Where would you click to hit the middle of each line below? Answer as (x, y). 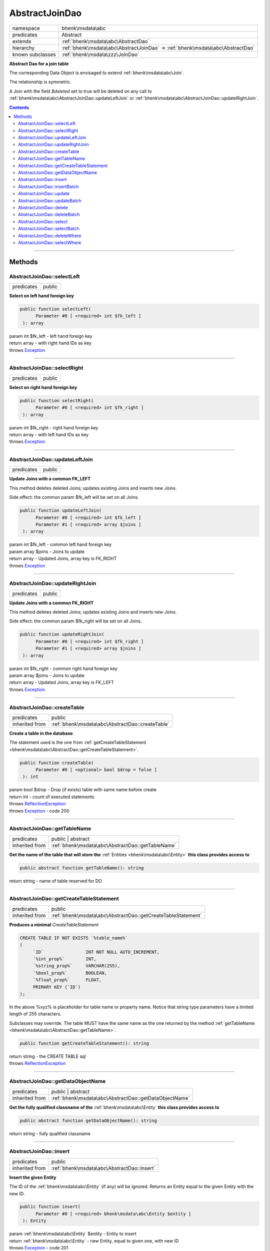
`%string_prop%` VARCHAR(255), (76, 966)
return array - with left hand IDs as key (49, 434)
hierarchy (23, 48)
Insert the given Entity (33, 1177)
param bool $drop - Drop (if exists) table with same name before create (83, 790)
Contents (19, 107)
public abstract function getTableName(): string (82, 868)
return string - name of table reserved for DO (55, 881)
